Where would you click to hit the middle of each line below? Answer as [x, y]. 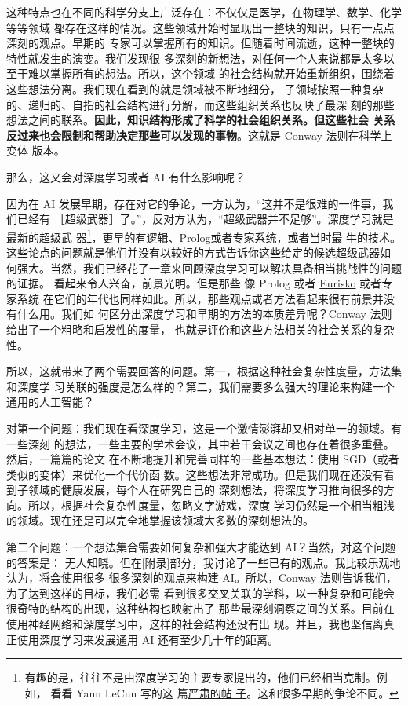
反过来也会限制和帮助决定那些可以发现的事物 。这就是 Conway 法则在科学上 [199, 135]
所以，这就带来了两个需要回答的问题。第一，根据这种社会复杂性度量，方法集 [204, 371]
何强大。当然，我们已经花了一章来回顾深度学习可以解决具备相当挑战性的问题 [204, 267]
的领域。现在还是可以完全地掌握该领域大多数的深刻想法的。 [160, 520]
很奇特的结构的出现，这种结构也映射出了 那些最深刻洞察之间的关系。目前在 [200, 608]
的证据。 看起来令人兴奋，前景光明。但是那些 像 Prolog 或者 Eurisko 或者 [194, 283]
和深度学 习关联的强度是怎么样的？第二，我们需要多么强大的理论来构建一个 [200, 386]
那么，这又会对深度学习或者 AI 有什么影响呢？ [126, 176]
